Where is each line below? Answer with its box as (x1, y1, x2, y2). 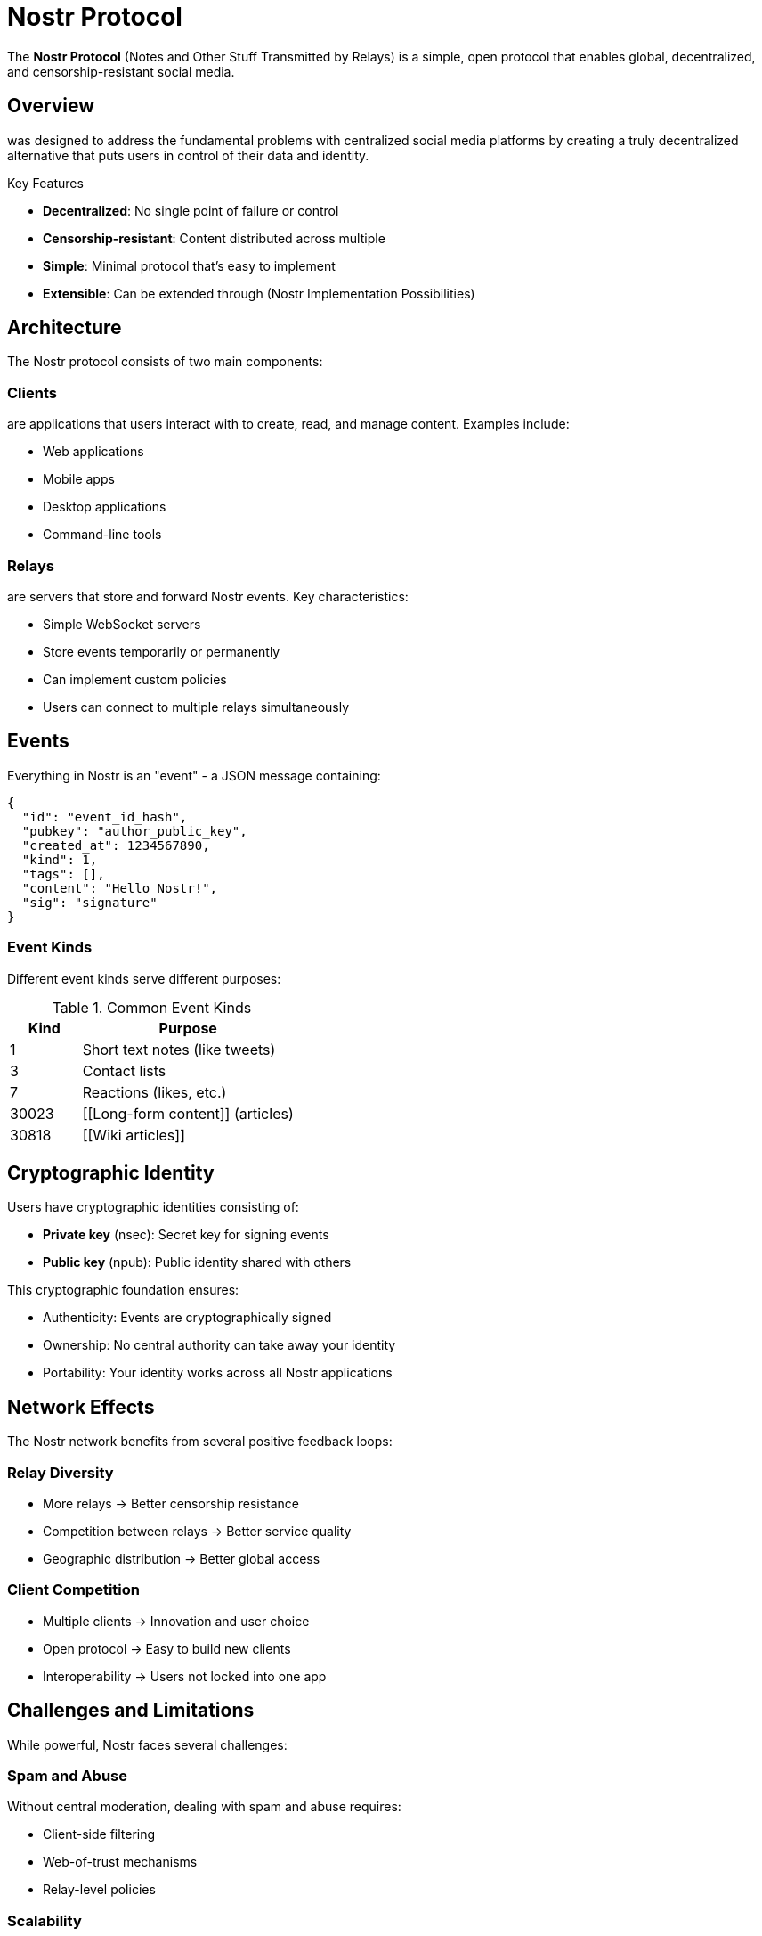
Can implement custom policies (43, 671, 227, 687)
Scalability (7, 1911, 82, 1930)
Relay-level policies (43, 1882, 156, 1898)
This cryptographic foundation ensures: (7, 1282, 239, 1298)
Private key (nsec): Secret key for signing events (43, 1227, 329, 1243)
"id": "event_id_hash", (21, 809, 188, 824)
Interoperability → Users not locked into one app (43, 1668, 327, 1684)
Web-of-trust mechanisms (43, 1854, 198, 1870)
